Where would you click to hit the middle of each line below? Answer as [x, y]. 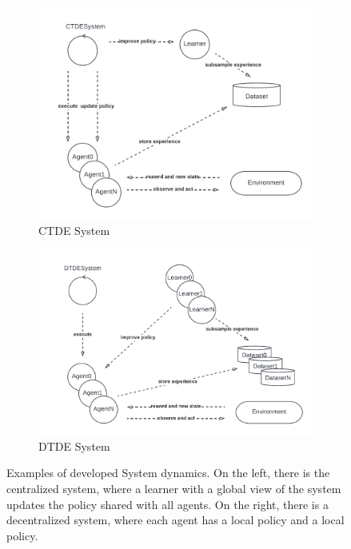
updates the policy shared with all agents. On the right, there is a [168, 504]
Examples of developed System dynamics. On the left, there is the [168, 473]
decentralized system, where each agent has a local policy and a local [175, 520]
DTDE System [74, 446]
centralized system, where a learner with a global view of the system [174, 489]
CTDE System [74, 230]
